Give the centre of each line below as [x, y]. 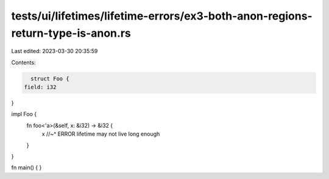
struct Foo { [50, 79]
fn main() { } [27, 167]
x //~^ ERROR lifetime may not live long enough [101, 134]
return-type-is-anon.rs [71, 33]
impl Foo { [24, 114]
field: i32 [40, 87]
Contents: [23, 62]
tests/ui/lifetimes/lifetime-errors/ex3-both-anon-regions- [162, 16]
